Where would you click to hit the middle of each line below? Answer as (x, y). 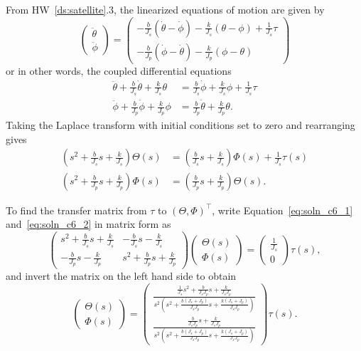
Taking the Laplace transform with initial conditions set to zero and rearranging (180, 125)
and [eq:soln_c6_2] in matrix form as (88, 224)
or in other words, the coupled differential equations (119, 70)
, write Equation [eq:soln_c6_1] (282, 210)
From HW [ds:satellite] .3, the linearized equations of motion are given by (165, 9)
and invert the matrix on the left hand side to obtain (121, 276)
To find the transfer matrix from (76, 210)
